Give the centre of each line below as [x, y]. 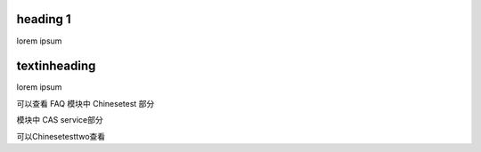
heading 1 [44, 19]
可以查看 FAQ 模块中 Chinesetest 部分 [86, 103]
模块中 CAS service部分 [60, 120]
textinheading [56, 66]
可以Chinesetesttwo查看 [61, 136]
